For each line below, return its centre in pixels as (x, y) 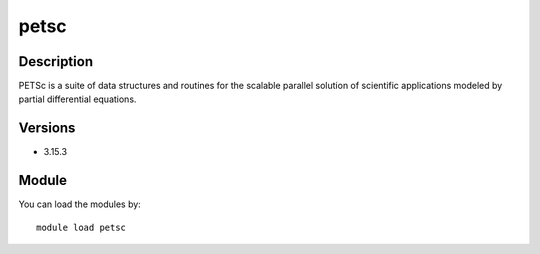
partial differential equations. (77, 99)
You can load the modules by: (80, 204)
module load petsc (81, 227)
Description (56, 61)
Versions (47, 128)
